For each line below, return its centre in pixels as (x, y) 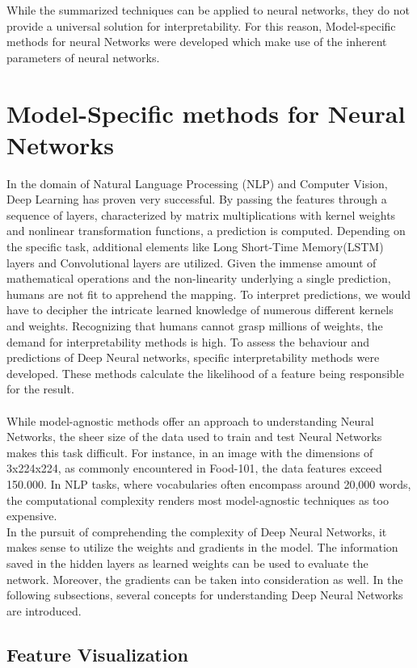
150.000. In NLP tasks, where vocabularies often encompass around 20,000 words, (209, 483)
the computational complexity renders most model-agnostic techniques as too (198, 500)
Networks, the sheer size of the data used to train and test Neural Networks (194, 437)
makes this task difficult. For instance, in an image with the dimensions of (190, 452)
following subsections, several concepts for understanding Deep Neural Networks (205, 595)
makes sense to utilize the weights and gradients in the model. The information (202, 547)
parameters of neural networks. (83, 57)
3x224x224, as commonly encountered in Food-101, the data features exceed (194, 468)
